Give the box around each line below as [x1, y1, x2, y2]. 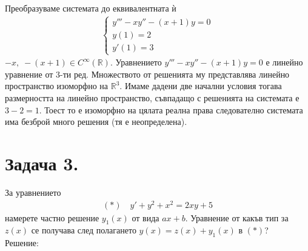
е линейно [266, 56, 303, 69]
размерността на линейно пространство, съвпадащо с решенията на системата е [5, 91, 300, 104]
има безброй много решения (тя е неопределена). [5, 115, 187, 128]
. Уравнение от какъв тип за [185, 211, 289, 224]
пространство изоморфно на [5, 79, 109, 92]
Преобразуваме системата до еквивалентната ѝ [5, 2, 176, 14]
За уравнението [5, 186, 61, 198]
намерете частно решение [5, 211, 99, 224]
